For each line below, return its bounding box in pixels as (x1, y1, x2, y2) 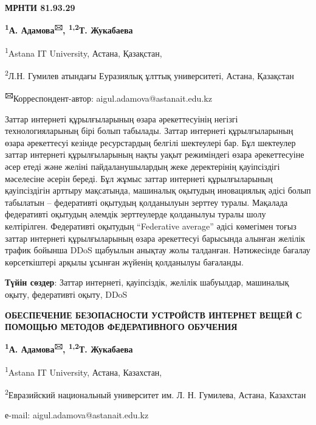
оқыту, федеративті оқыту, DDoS (5, 287, 128, 300)
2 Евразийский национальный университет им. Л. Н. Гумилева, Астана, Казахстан (5, 387, 306, 401)
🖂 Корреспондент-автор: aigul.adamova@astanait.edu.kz (5, 90, 212, 104)
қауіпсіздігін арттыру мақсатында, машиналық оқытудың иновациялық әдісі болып (5, 184, 311, 197)
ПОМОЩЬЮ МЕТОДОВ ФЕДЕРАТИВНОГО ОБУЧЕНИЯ (5, 320, 238, 333)
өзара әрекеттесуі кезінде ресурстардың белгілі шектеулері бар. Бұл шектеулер (5, 136, 296, 149)
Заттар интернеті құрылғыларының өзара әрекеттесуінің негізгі (5, 112, 238, 125)
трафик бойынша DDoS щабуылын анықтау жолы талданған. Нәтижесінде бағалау (5, 244, 311, 256)
